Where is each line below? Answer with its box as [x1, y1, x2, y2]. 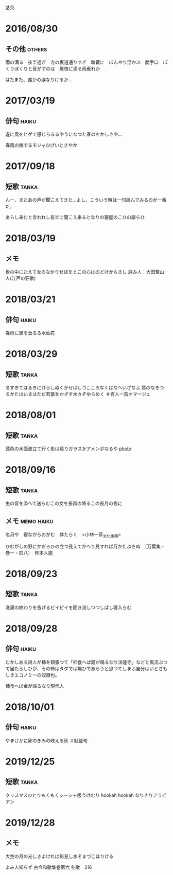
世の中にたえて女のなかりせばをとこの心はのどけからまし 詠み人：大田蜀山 [5, 269, 165, 275]
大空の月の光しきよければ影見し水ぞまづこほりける [5, 853, 114, 859]
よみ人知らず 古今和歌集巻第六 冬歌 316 [5, 864, 92, 870]
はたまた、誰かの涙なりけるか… [5, 77, 73, 82]
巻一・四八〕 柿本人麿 [5, 549, 53, 556]
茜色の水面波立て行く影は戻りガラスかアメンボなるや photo [5, 445, 132, 452]
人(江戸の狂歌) [5, 275, 36, 281]
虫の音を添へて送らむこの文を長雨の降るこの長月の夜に [5, 501, 123, 506]
